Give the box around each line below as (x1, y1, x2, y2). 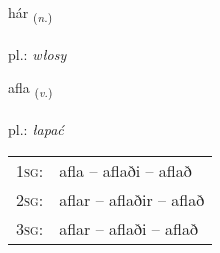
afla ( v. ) (8, 77, 53, 101)
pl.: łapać (8, 119, 64, 140)
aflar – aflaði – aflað (59, 216, 198, 240)
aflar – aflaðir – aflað (59, 187, 205, 211)
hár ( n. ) (8, 2, 53, 25)
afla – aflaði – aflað (59, 158, 192, 182)
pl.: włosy (8, 43, 67, 64)
